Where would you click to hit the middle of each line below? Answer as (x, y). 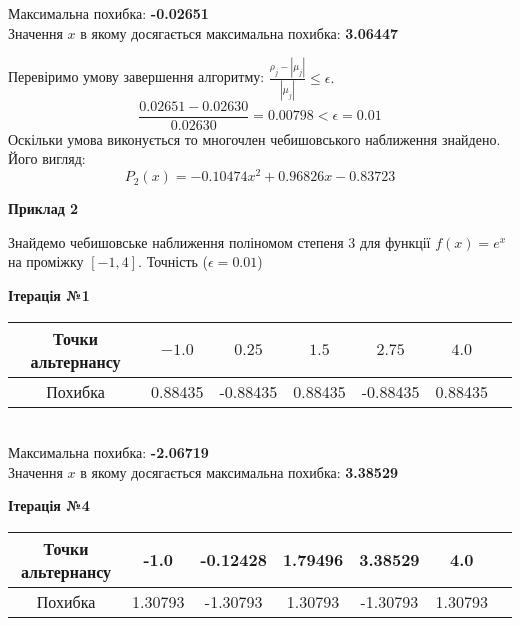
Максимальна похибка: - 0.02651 (108, 13)
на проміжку (46, 261)
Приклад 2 (43, 208)
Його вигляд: (47, 158)
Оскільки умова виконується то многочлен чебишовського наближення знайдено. (254, 138)
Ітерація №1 (49, 294)
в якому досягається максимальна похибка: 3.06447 (239, 32)
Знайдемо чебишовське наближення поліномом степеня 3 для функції (219, 241)
